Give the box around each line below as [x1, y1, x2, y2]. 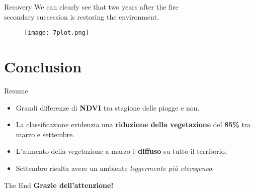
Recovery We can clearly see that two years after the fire [4, 2, 179, 12]
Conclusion [4, 56, 82, 77]
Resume [4, 85, 28, 95]
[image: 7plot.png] [24, 29, 89, 37]
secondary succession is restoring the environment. [4, 11, 159, 22]
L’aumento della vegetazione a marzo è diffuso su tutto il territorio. [16, 146, 227, 156]
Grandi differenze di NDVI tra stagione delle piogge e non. [16, 102, 200, 113]
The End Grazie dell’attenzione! [4, 179, 114, 190]
